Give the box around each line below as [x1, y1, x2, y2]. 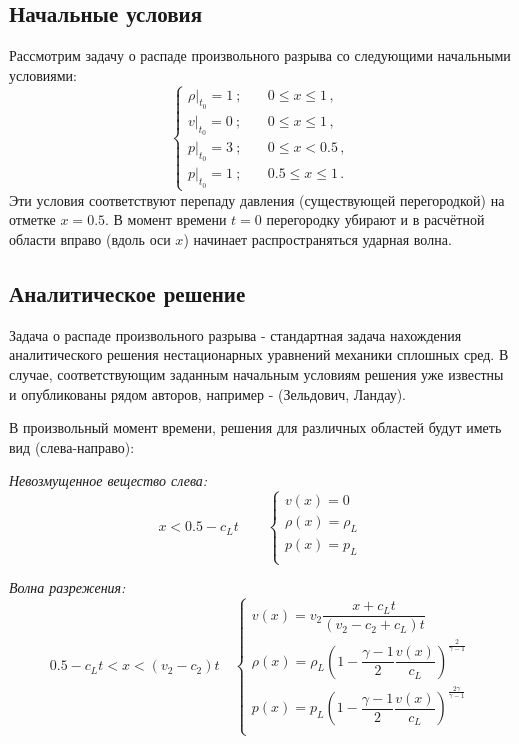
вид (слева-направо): [9, 436, 135, 457]
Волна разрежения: [9, 577, 126, 598]
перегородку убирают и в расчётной [266, 209, 485, 230]
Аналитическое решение [9, 278, 246, 308]
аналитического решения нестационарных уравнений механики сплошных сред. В [9, 344, 509, 365]
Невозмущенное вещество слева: [9, 470, 208, 491]
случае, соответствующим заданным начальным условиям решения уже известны [9, 364, 504, 384]
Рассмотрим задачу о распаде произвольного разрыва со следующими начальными [9, 45, 511, 66]
